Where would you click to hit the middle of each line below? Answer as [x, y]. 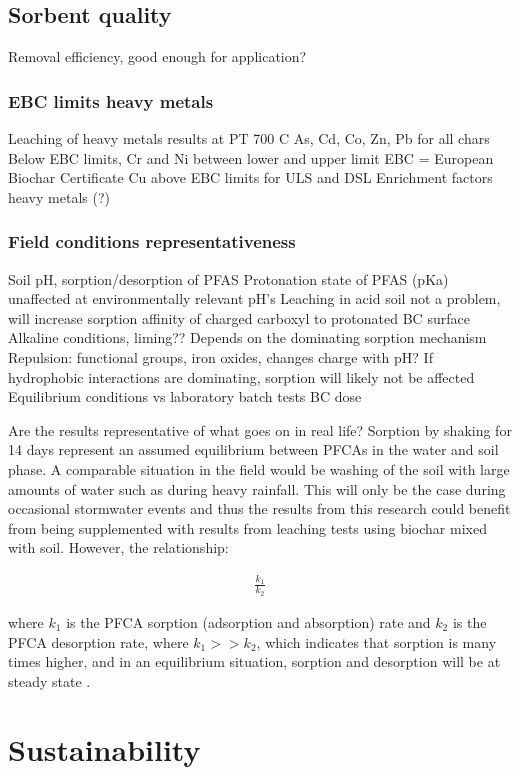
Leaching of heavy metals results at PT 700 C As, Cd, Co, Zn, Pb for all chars [249, 138]
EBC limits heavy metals [111, 100]
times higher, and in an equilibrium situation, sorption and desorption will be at [254, 661]
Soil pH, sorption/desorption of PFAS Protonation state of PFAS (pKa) [228, 278]
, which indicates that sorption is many [376, 641]
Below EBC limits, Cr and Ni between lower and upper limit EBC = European [251, 157]
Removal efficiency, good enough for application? [157, 56]
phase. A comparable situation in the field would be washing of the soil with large [259, 468]
